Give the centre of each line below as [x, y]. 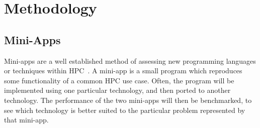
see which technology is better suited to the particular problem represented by [125, 110]
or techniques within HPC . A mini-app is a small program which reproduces [123, 71]
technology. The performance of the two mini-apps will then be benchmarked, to [128, 100]
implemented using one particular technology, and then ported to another [117, 90]
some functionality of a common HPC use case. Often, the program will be [119, 80]
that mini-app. [26, 120]
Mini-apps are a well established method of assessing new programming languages [130, 60]
